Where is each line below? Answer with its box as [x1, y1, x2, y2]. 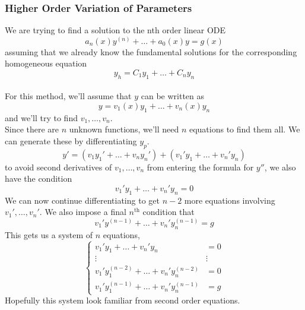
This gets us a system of [5, 228, 93, 241]
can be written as [141, 90, 205, 102]
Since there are [5, 123, 59, 135]
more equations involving [184, 194, 275, 206]
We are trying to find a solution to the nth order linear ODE [5, 24, 226, 36]
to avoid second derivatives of [5, 160, 112, 173]
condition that [142, 205, 195, 218]
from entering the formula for [147, 160, 254, 173]
